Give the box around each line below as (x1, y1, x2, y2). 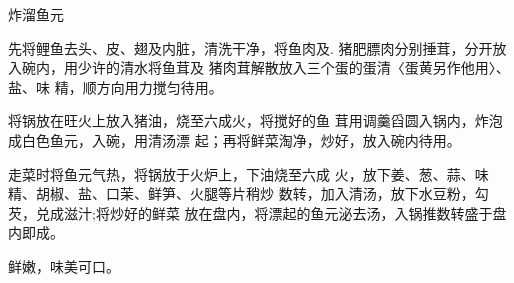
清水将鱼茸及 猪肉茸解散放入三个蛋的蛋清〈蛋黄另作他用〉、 (119, 57, 510, 78)
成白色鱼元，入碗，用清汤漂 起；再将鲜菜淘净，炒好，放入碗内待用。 (8, 129, 461, 150)
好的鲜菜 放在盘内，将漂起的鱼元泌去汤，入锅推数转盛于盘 (123, 202, 507, 223)
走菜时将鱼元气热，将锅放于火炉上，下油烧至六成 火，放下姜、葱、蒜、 (8, 163, 475, 184)
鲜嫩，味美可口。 (8, 255, 120, 276)
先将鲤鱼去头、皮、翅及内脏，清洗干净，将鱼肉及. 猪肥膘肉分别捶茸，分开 (8, 37, 493, 58)
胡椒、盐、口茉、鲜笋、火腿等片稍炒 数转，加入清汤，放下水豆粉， (35, 183, 475, 204)
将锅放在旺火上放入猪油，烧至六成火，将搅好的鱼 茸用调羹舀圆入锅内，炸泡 (8, 110, 503, 131)
